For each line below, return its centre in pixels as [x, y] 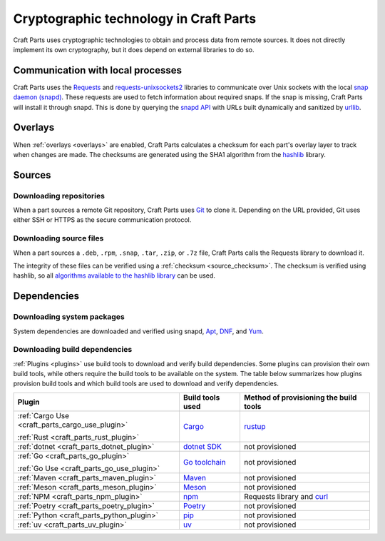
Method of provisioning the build [300, 398]
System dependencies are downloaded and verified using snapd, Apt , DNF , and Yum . [138, 331]
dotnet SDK [202, 446]
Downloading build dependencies [73, 350]
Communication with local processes [97, 70]
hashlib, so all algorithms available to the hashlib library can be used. [114, 275]
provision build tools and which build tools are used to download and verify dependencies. [146, 384]
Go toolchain [204, 462]
